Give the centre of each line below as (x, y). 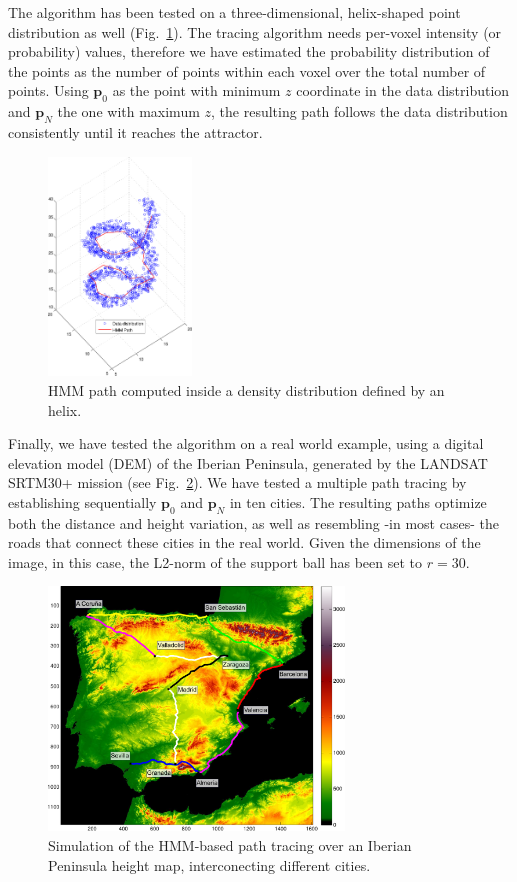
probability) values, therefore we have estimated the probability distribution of (249, 51)
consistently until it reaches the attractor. (135, 131)
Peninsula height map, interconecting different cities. (209, 864)
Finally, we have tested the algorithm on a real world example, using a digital (246, 443)
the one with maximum (128, 111)
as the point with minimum (196, 90)
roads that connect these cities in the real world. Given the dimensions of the (244, 542)
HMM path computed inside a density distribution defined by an (246, 389)
